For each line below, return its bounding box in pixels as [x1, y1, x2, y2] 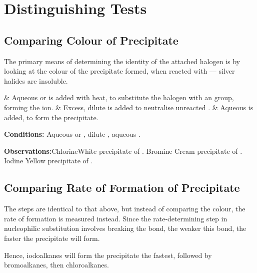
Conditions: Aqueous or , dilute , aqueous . [4, 129, 140, 139]
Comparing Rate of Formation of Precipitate [4, 180, 240, 195]
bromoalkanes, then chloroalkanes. [4, 259, 109, 270]
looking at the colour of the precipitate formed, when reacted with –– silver [4, 66, 235, 76]
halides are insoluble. [4, 75, 68, 86]
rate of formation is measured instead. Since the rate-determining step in [4, 213, 227, 223]
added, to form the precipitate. [4, 112, 98, 122]
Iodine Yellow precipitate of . [4, 155, 93, 166]
